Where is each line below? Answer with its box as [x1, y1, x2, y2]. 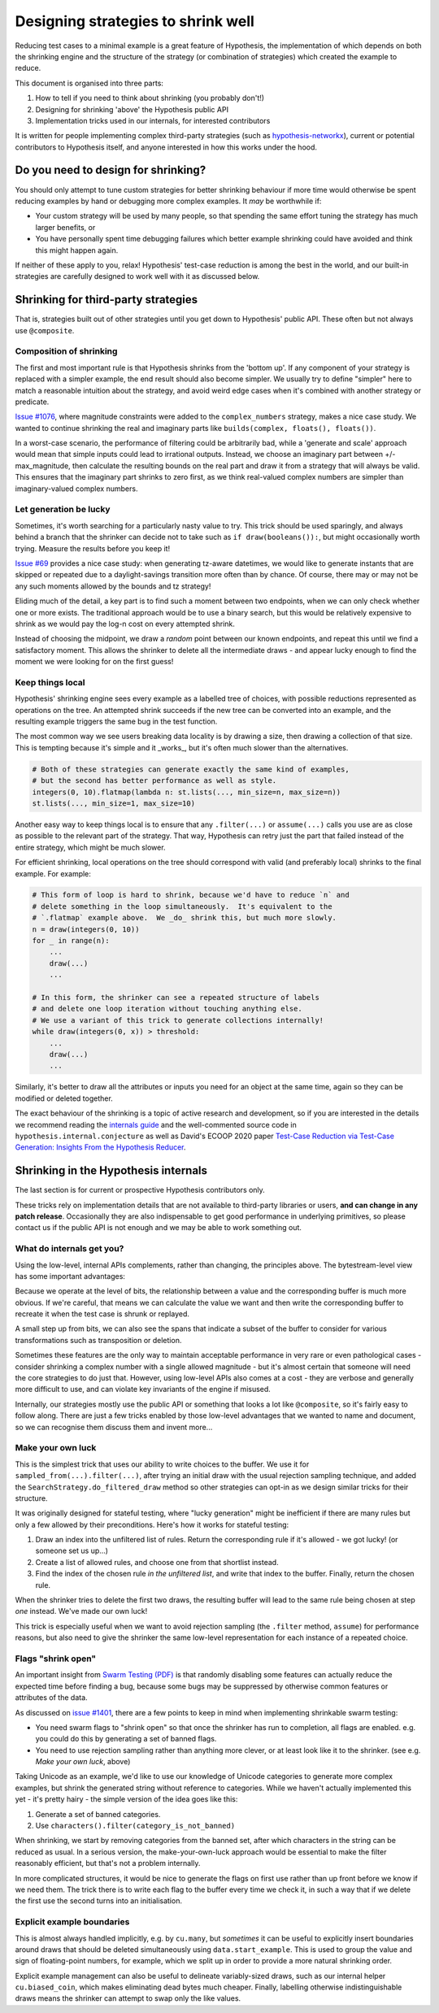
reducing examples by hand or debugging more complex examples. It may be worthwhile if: [15, 196, 322, 206]
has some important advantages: [15, 1271, 126, 1280]
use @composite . [15, 325, 75, 335]
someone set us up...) [35, 1546, 109, 1556]
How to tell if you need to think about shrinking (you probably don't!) [35, 93, 264, 103]
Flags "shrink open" [15, 1653, 97, 1664]
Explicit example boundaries [15, 1916, 130, 1928]
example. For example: [15, 868, 91, 878]
